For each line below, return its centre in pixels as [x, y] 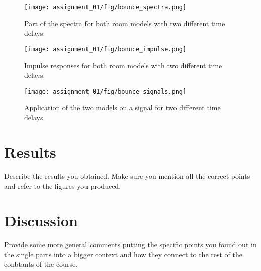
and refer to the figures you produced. [63, 186]
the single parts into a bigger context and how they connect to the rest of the [123, 254]
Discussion [41, 220]
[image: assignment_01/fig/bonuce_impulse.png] [105, 49]
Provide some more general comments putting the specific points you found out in [130, 244]
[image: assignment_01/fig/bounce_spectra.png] [105, 7]
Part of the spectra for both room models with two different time [125, 23]
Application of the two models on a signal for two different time [122, 107]
